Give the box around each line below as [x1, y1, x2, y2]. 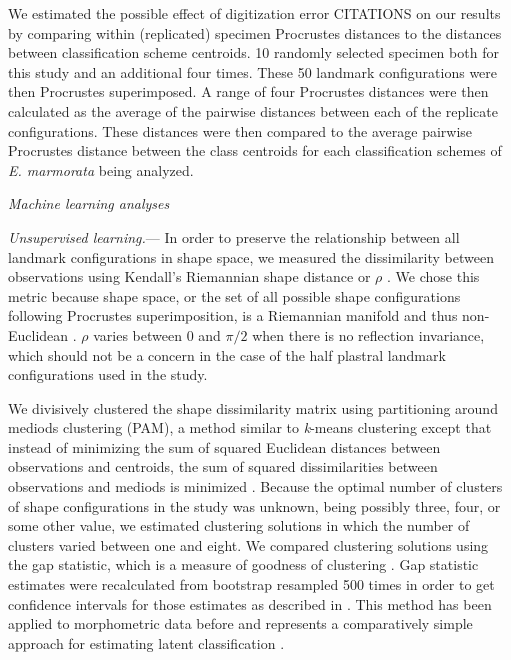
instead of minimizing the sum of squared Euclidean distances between [8, 436, 441, 457]
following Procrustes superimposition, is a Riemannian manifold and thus [8, 305, 458, 326]
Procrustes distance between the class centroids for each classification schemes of [8, 140, 502, 161]
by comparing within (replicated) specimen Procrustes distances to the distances [8, 22, 502, 43]
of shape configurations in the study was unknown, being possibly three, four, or [8, 495, 501, 516]
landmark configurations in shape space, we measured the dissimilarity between [8, 246, 494, 267]
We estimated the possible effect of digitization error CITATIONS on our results [8, 3, 501, 23]
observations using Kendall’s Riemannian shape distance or [8, 266, 371, 287]
